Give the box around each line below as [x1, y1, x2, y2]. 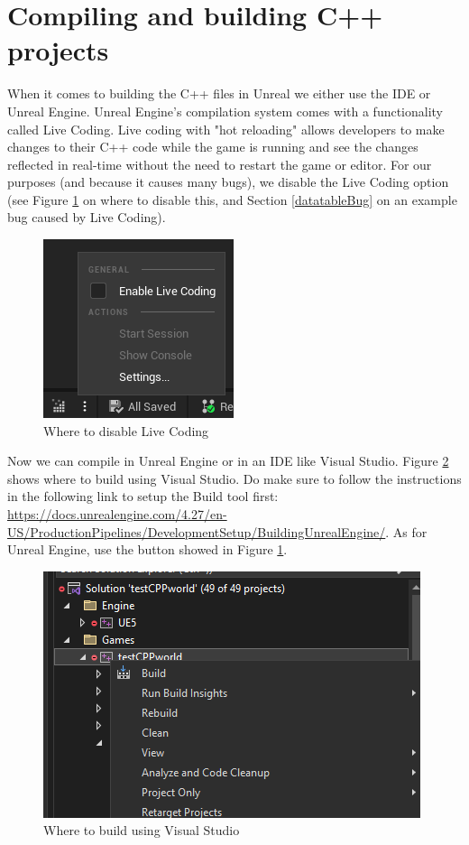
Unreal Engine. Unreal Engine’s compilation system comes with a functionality [7, 101, 444, 120]
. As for [385, 522, 428, 541]
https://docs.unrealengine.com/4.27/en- [7, 505, 227, 524]
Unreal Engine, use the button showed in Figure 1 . [7, 540, 288, 559]
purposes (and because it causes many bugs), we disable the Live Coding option [7, 172, 449, 191]
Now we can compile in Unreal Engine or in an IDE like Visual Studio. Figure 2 [7, 451, 449, 470]
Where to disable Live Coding [43, 421, 209, 440]
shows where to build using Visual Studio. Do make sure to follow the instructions [7, 469, 462, 487]
